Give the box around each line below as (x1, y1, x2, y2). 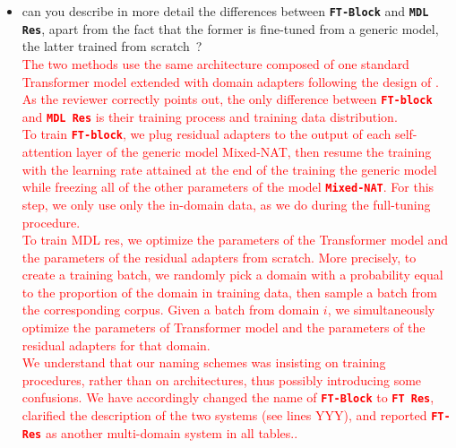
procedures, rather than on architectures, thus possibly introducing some (22, 370, 422, 389)
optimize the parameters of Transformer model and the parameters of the (22, 318, 426, 337)
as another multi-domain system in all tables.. (45, 423, 298, 442)
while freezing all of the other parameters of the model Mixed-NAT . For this (22, 177, 434, 196)
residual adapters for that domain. (22, 335, 211, 354)
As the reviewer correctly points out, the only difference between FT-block (22, 90, 433, 108)
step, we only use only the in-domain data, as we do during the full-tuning (22, 194, 431, 213)
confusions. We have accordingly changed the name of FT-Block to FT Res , (22, 388, 434, 407)
